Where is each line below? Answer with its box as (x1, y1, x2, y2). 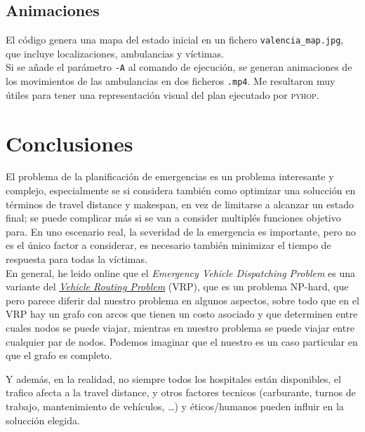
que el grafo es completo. (6, 348, 112, 363)
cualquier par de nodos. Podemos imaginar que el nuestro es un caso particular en (6, 334, 358, 349)
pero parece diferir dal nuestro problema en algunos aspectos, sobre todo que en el (6, 292, 359, 307)
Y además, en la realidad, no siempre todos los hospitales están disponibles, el (6, 371, 341, 386)
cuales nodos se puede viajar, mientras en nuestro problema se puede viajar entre (6, 320, 354, 335)
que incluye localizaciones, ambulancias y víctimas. (6, 46, 224, 60)
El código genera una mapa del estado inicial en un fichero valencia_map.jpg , (6, 32, 344, 47)
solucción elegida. (6, 412, 80, 427)
